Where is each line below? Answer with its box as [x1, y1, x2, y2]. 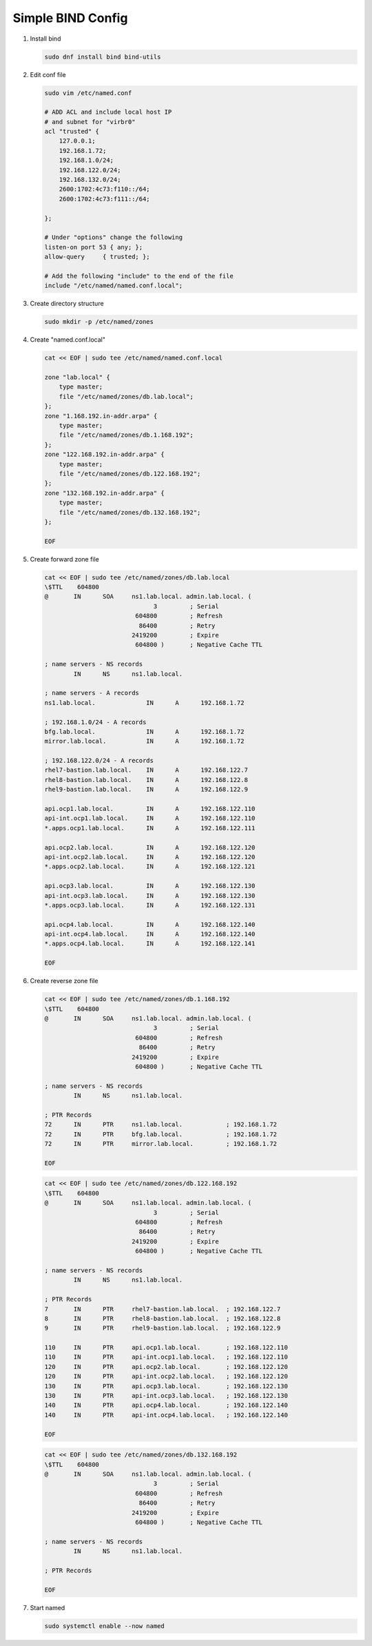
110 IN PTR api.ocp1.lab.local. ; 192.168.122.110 [44, 1344, 289, 1352]
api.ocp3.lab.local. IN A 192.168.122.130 [44, 882, 256, 890]
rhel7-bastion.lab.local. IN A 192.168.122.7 [44, 766, 248, 774]
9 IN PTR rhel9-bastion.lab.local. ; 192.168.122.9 [44, 1324, 281, 1333]
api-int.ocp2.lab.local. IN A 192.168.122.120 [44, 853, 256, 861]
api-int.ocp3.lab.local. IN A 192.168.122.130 [44, 892, 256, 899]
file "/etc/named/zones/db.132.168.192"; [59, 508, 201, 516]
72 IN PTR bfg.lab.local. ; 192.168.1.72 [44, 1130, 278, 1138]
